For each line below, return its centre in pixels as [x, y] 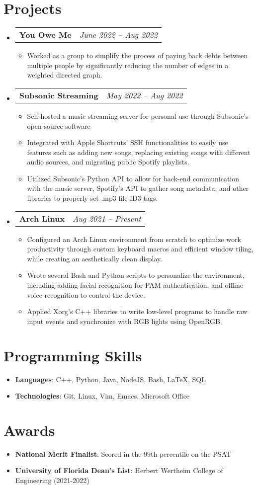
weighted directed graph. [65, 75]
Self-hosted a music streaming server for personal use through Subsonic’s [138, 116]
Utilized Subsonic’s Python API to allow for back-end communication [133, 178]
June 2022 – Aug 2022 [118, 35]
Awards [29, 430]
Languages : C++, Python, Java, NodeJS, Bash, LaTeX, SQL [110, 379]
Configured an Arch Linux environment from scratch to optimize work [134, 239]
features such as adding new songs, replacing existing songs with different [139, 152]
